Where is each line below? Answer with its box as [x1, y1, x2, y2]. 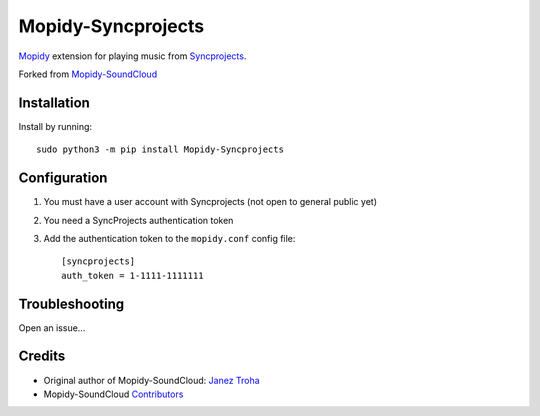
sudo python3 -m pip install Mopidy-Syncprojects [36, 144, 285, 155]
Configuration [18, 170, 108, 187]
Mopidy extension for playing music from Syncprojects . [18, 50, 247, 62]
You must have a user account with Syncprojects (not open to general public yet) [43, 196, 377, 208]
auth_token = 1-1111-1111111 [61, 270, 204, 281]
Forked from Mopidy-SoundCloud [18, 68, 158, 80]
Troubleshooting [18, 295, 125, 312]
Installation [18, 94, 90, 111]
